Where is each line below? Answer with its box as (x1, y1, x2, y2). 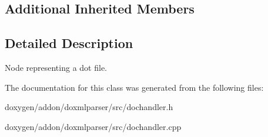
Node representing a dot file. (5, 61, 107, 73)
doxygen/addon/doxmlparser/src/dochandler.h (5, 101, 173, 113)
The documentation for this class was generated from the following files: (5, 81, 264, 93)
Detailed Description (5, 34, 133, 52)
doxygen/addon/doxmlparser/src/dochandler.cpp (5, 120, 182, 132)
